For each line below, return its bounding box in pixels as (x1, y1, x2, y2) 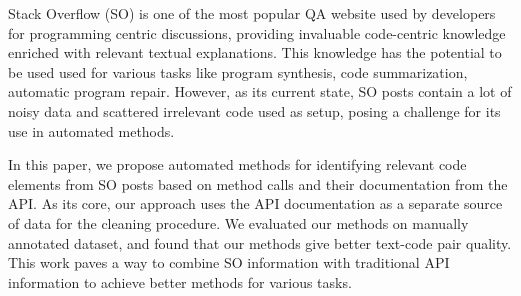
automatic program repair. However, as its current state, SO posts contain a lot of (8, 81, 512, 102)
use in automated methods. (8, 120, 175, 141)
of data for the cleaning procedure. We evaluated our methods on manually (8, 212, 469, 233)
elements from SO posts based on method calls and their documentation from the (8, 173, 508, 194)
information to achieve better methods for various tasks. (8, 271, 352, 292)
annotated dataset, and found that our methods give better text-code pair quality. (8, 232, 512, 253)
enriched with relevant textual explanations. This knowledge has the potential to (8, 42, 502, 63)
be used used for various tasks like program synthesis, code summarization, (8, 61, 468, 82)
